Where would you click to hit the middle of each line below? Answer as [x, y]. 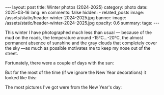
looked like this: [21, 78]
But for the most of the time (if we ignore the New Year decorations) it [76, 72]
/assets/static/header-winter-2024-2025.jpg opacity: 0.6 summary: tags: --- [82, 23]
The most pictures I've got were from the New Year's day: [64, 87]
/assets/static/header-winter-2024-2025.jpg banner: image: [66, 18]
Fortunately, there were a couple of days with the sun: [60, 63]
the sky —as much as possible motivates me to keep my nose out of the [78, 48]
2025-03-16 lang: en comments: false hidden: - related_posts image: [75, 12]
